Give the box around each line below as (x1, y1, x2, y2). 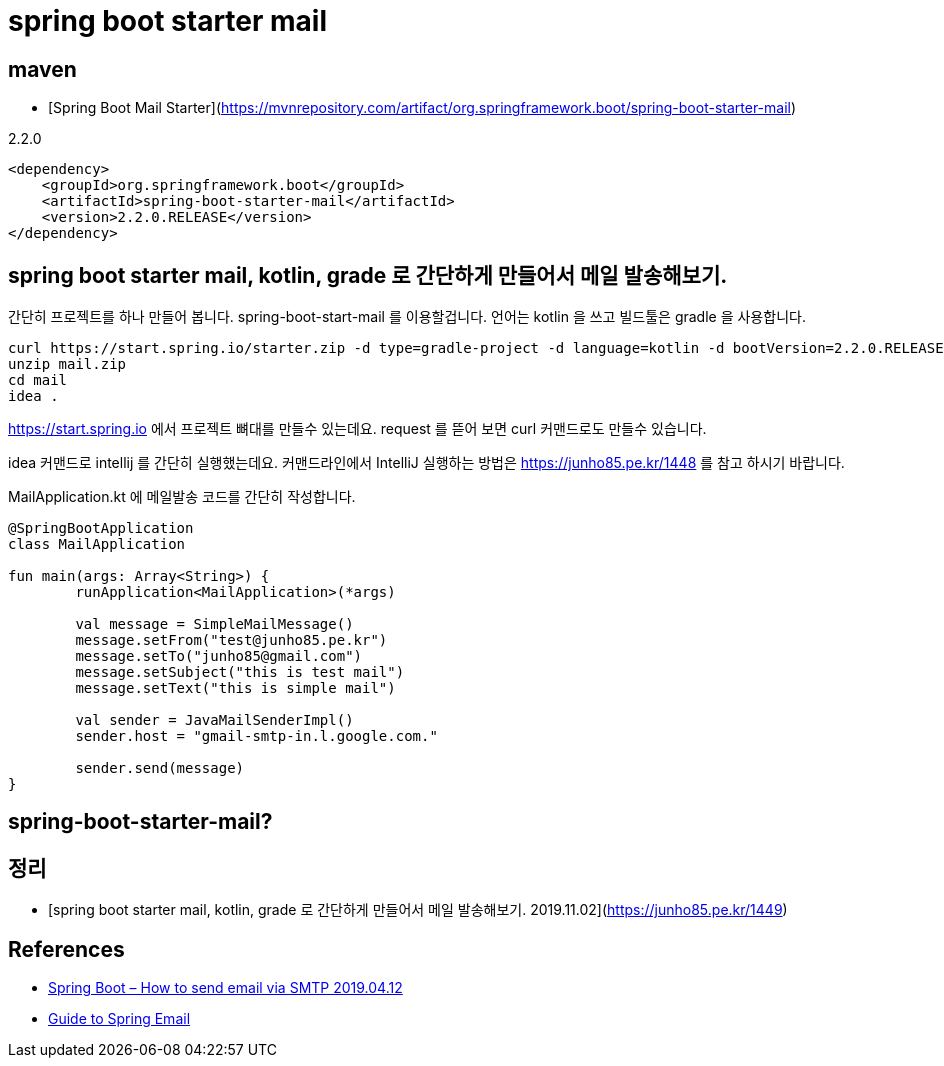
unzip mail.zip (8, 356, 127, 373)
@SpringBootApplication (8, 520, 194, 537)
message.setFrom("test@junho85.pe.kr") (75, 632, 388, 649)
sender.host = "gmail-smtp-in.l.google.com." (75, 728, 438, 745)
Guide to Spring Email (48, 1010, 191, 1028)
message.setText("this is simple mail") (75, 680, 396, 697)
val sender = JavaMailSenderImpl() (75, 712, 354, 729)
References (8, 936, 125, 962)
